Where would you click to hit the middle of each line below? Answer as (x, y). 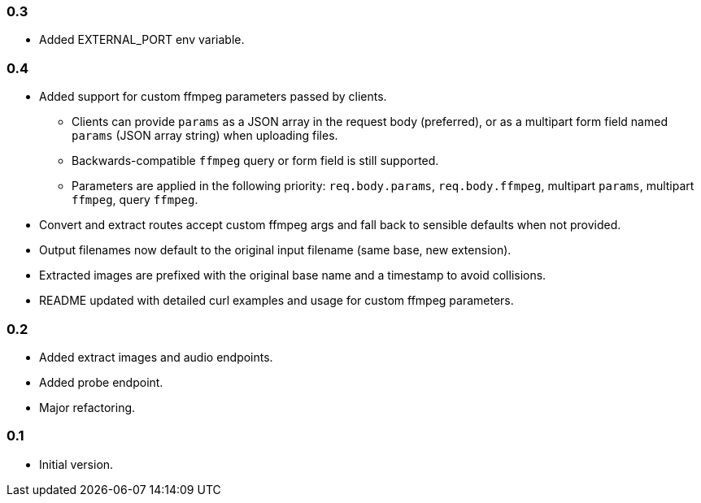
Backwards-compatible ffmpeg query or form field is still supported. (255, 161)
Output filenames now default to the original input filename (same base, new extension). (275, 250)
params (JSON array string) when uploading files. (205, 136)
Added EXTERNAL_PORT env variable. (142, 40)
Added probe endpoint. (101, 382)
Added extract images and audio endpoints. (156, 357)
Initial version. (76, 464)
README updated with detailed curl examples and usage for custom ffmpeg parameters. (276, 301)
